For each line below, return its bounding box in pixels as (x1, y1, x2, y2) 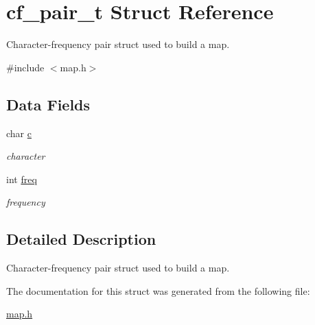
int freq (6, 171, 37, 186)
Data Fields (6, 93, 91, 115)
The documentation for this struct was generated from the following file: (6, 283, 310, 298)
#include (6, 60, 45, 74)
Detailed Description (6, 228, 156, 250)
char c (6, 125, 32, 140)
